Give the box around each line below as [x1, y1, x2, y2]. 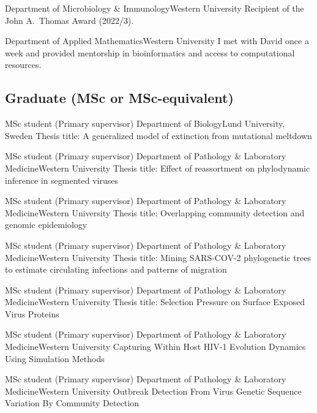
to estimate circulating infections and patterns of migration [5, 263, 227, 276]
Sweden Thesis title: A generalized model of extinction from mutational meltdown [5, 129, 312, 142]
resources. [5, 58, 42, 71]
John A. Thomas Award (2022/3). [5, 13, 134, 26]
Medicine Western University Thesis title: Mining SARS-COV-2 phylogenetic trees [5, 251, 311, 263]
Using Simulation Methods [5, 352, 105, 365]
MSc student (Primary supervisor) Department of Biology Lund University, [5, 117, 285, 130]
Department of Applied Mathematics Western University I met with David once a [5, 34, 309, 47]
